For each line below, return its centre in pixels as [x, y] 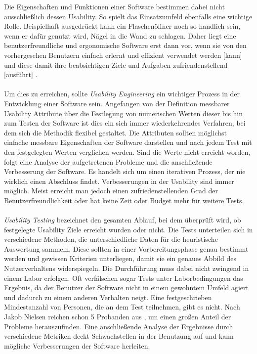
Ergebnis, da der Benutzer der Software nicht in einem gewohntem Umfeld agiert [126, 288]
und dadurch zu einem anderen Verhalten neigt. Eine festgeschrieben [108, 297]
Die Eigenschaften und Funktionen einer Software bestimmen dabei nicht [114, 6]
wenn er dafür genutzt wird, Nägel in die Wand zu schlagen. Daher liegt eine [120, 35]
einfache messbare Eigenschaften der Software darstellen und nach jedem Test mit [128, 142]
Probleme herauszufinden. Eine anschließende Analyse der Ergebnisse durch [119, 326]
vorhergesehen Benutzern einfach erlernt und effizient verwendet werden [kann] [123, 55]
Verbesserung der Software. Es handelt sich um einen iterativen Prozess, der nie [125, 171]
